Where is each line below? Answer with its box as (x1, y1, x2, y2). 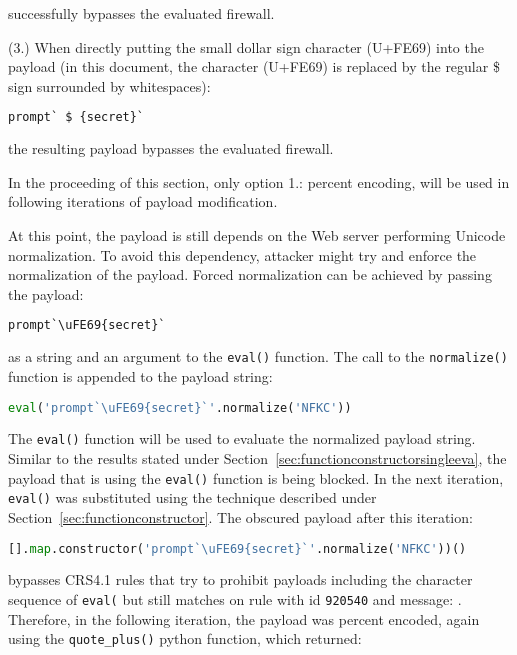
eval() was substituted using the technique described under (8, 487, 377, 508)
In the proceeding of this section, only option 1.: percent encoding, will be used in (8, 171, 510, 192)
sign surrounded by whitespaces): (8, 75, 211, 96)
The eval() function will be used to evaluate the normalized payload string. (8, 428, 476, 449)
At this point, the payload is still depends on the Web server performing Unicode (8, 225, 506, 246)
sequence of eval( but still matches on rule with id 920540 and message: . (8, 589, 462, 610)
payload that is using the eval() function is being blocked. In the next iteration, (8, 467, 504, 488)
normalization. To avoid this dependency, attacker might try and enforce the (8, 244, 477, 265)
